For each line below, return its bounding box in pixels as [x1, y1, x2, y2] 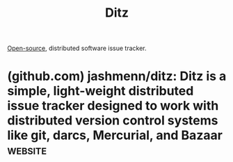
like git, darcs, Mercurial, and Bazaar [7, 127, 223, 143]
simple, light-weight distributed [7, 83, 194, 99]
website [7, 143, 47, 158]
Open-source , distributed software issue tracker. [7, 44, 147, 53]
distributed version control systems [7, 113, 218, 129]
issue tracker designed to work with [7, 98, 219, 114]
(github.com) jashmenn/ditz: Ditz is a [7, 68, 227, 84]
